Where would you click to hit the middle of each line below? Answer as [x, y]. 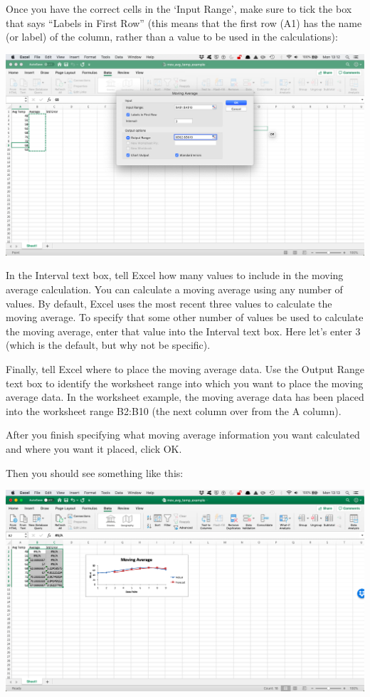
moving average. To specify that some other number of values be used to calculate [185, 317]
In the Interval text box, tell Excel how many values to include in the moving [175, 275]
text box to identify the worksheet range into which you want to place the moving [185, 383]
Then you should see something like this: [95, 472]
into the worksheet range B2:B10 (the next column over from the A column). [174, 410]
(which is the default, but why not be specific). [108, 345]
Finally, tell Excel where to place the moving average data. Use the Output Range [185, 368]
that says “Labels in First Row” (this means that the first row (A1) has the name [184, 22]
